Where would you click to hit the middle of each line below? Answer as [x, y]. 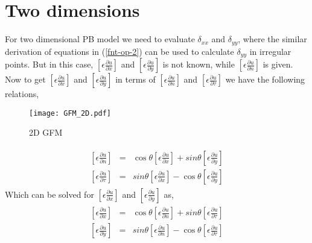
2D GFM [46, 132]
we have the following [265, 79]
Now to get [25, 79]
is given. [278, 64]
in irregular [270, 51]
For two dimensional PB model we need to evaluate [100, 39]
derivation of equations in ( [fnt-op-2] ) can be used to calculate [119, 51]
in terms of [135, 79]
